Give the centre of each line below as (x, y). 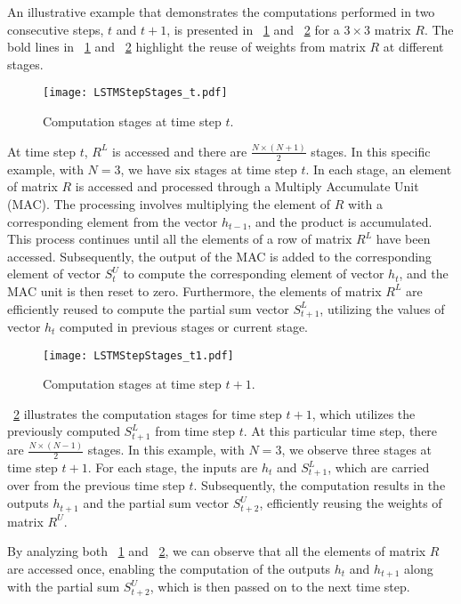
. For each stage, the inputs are (173, 467)
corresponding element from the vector (113, 221)
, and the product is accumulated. (340, 221)
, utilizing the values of (382, 308)
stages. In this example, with (166, 450)
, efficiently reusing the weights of (351, 503)
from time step (195, 431)
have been (403, 239)
